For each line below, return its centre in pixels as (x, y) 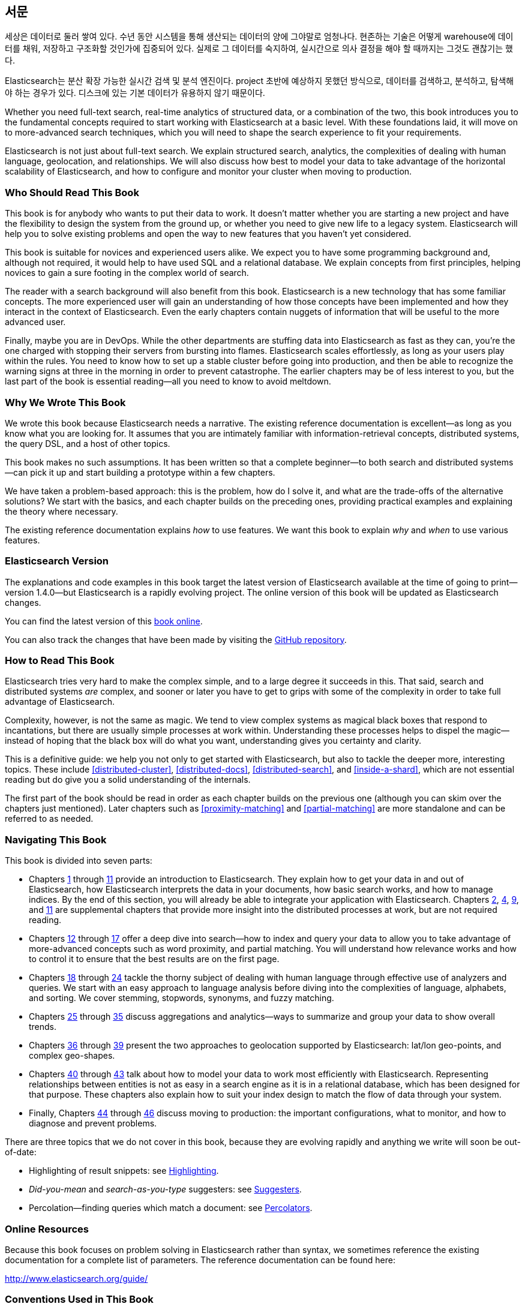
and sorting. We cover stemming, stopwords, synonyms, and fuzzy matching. (181, 998)
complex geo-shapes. (72, 1056)
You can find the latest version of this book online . (104, 621)
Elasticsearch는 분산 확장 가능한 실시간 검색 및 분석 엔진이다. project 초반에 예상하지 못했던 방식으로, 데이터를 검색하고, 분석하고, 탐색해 (259, 81)
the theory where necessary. (61, 511)
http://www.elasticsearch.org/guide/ (76, 1278)
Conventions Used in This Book (79, 1300)
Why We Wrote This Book (65, 402)
